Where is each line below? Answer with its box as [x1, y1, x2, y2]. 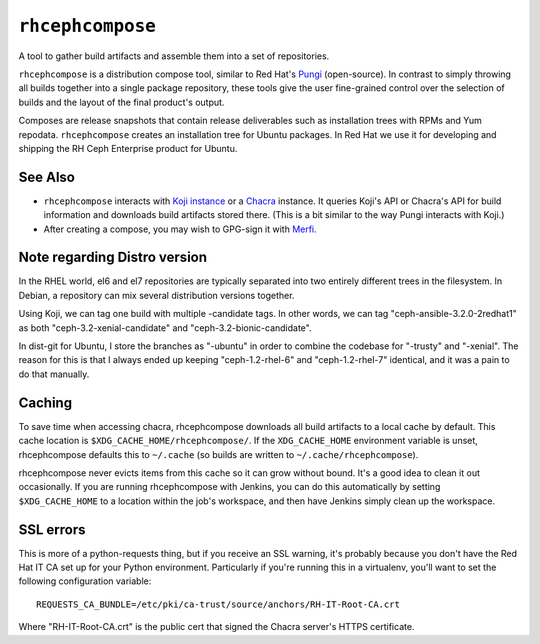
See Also [18, 168, 75, 185]
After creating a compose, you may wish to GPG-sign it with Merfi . [43, 223, 317, 235]
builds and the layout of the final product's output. [18, 96, 225, 108]
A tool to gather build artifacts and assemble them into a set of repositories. [18, 50, 330, 62]
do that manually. [18, 368, 90, 380]
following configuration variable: [18, 575, 152, 587]
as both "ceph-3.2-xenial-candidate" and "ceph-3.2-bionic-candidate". [18, 321, 312, 334]
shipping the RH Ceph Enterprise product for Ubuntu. [18, 142, 238, 154]
